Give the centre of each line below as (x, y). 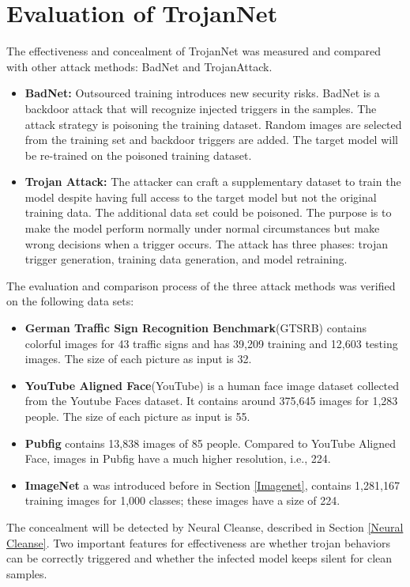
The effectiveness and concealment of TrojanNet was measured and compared (194, 51)
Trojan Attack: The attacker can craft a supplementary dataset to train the (213, 182)
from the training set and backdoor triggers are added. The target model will (211, 140)
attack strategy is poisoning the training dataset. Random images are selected (213, 124)
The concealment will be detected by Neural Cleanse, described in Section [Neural (205, 526)
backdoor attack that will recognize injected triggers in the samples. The (201, 108)
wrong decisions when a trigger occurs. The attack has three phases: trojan (206, 243)
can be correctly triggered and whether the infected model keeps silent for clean (199, 558)
